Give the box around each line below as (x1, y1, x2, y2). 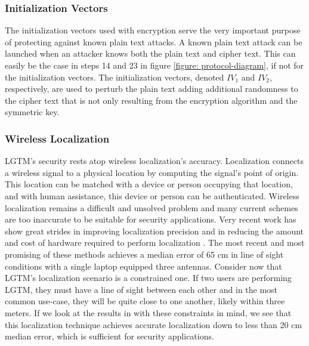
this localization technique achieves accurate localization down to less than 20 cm (5, 318, 302, 330)
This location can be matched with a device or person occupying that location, (5, 178, 293, 190)
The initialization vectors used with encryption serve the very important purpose (5, 24, 301, 36)
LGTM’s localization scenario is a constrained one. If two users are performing (5, 271, 292, 284)
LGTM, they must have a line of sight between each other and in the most (5, 283, 278, 295)
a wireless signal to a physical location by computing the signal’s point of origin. (5, 166, 299, 178)
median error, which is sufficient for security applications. (5, 330, 214, 342)
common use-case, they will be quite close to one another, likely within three (5, 295, 285, 307)
